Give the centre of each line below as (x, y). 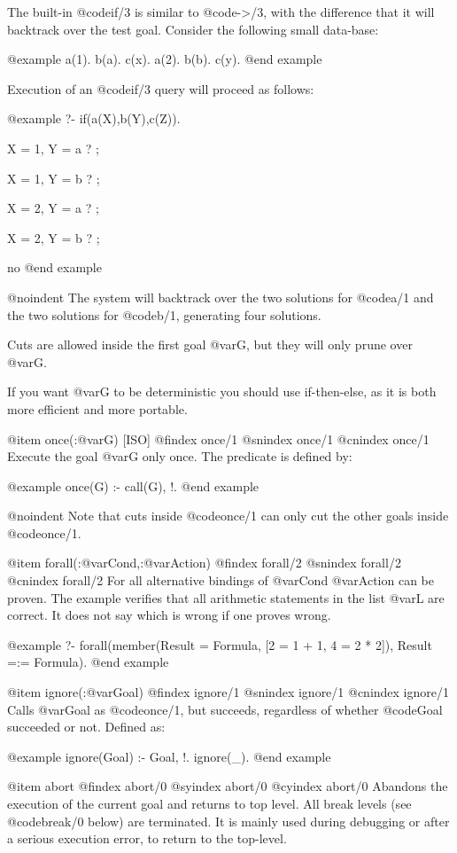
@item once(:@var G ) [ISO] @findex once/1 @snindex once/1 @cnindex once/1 (218, 438)
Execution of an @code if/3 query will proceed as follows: (161, 88)
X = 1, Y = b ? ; (54, 178)
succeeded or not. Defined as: (86, 727)
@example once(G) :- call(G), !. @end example (133, 485)
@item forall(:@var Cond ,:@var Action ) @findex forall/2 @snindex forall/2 (204, 563)
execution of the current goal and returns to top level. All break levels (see (209, 803)
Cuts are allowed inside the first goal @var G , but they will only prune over (210, 344)
